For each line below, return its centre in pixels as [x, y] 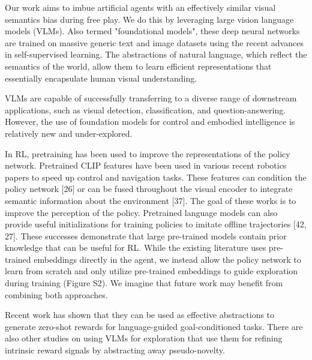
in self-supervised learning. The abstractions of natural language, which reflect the [156, 54]
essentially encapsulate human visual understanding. [101, 78]
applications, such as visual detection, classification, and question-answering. [145, 109]
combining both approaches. [56, 294]
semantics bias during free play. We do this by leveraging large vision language [149, 19]
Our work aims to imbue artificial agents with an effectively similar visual [140, 7]
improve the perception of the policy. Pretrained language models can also [141, 212]
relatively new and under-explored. [69, 133]
